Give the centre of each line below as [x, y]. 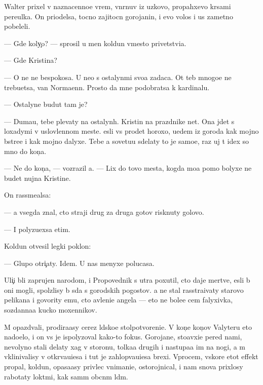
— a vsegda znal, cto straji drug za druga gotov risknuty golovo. [104, 211]
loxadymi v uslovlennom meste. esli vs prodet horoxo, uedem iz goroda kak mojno [131, 131]
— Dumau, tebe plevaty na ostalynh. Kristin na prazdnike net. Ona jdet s [119, 121]
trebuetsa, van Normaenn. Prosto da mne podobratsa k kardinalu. [107, 87]
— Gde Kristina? [31, 60]
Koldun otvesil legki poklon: [48, 246]
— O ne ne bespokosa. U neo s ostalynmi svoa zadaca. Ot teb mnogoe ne [118, 77]
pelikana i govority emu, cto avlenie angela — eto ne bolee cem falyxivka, [119, 300]
